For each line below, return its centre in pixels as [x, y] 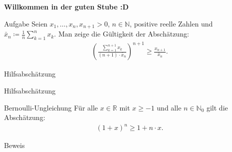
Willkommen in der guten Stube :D [66, 6]
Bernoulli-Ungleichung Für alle [51, 107]
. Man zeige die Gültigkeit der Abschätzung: [121, 34]
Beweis [14, 145]
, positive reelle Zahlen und [171, 23]
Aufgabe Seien [26, 23]
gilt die [217, 107]
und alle [169, 107]
